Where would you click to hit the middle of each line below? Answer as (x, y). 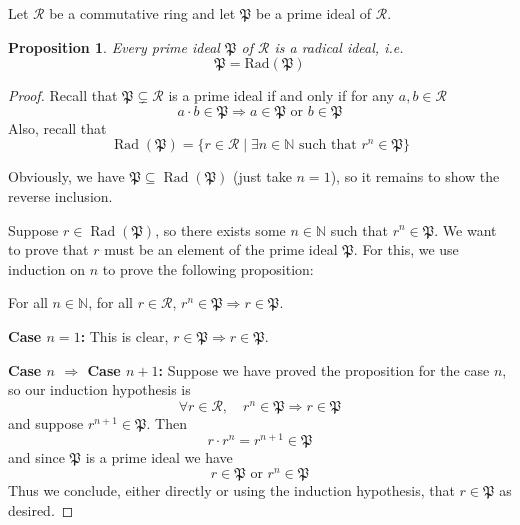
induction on (47, 268)
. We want (465, 229)
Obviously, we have (66, 176)
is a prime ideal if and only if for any (281, 95)
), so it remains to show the (415, 176)
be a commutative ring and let (142, 13)
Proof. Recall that (63, 95)
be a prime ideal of (313, 13)
